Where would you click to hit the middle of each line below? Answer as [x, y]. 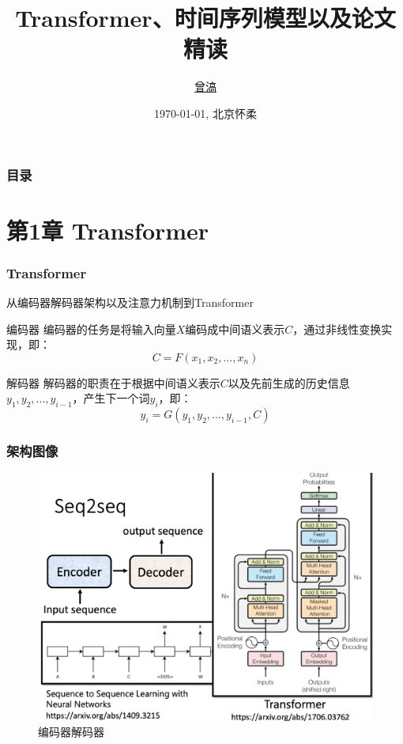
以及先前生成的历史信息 [289, 382]
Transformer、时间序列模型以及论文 [205, 18]
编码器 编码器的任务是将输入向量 [91, 329]
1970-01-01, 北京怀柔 [205, 113]
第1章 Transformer [108, 230]
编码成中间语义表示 [235, 329]
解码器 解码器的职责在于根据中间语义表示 [113, 382]
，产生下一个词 [111, 398]
